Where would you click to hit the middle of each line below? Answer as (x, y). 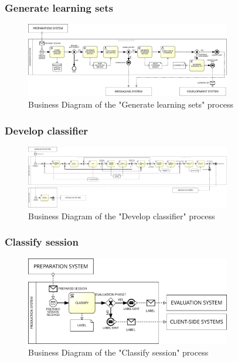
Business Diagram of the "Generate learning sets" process (131, 104)
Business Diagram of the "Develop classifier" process (122, 216)
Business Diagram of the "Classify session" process (118, 352)
